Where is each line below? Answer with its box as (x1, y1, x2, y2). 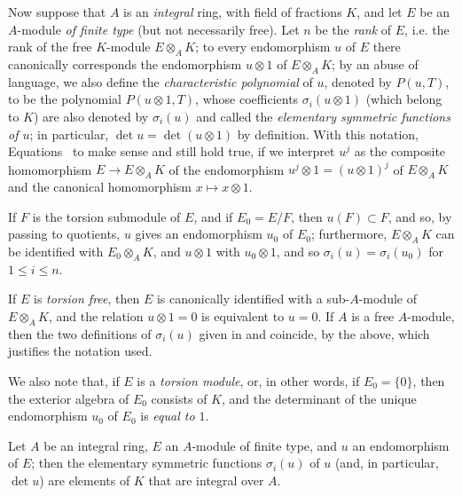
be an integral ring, (43, 436, 148, 454)
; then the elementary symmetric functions (31, 453, 262, 472)
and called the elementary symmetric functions (196, 106, 450, 125)
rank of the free (8, 37, 92, 56)
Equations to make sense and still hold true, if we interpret (8, 142, 335, 161)
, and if (193, 207, 233, 225)
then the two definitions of (8, 324, 152, 342)
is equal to (140, 406, 195, 425)
